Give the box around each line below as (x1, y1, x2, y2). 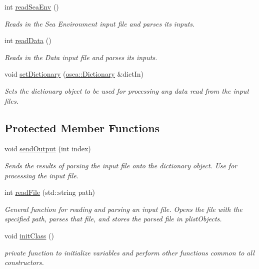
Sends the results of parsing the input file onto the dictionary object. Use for (4, 160, 237, 170)
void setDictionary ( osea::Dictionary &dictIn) (4, 69, 143, 79)
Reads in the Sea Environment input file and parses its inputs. (4, 18, 195, 29)
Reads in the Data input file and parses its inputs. (4, 52, 157, 62)
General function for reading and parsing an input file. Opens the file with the (4, 203, 242, 214)
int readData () (4, 35, 51, 46)
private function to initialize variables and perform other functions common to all (4, 247, 254, 257)
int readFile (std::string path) (4, 187, 95, 197)
